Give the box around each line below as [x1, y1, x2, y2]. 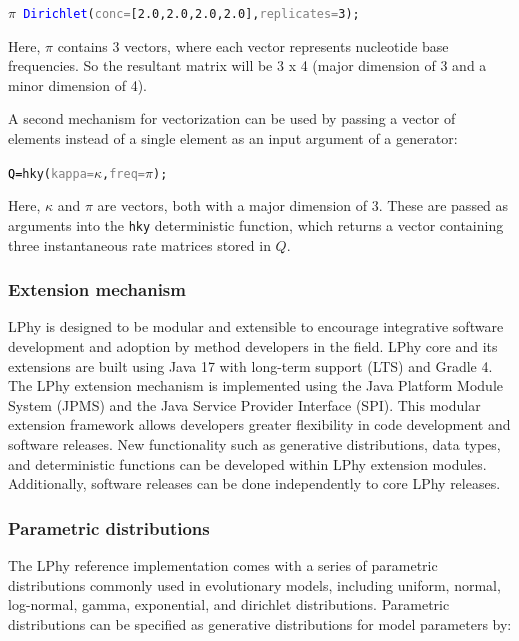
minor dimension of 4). [8, 74, 147, 95]
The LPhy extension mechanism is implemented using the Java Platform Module [8, 375, 503, 396]
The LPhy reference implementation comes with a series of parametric [8, 554, 438, 575]
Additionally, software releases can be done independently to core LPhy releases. [8, 473, 501, 494]
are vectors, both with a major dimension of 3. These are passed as [97, 195, 509, 216]
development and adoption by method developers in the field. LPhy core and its [8, 335, 498, 356]
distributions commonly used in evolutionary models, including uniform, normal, [8, 574, 501, 595]
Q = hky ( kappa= [8, 166, 94, 181]
